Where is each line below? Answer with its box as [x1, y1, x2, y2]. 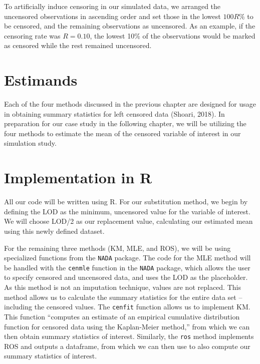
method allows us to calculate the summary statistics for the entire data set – [4, 291, 242, 302]
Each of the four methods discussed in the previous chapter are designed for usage [4, 99, 256, 109]
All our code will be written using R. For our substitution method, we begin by [4, 196, 248, 207]
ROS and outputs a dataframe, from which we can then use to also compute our [4, 340, 250, 351]
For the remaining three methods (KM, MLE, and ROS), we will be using [4, 242, 231, 253]
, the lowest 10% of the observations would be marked [90, 30, 255, 41]
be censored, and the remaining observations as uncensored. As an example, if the [4, 21, 255, 31]
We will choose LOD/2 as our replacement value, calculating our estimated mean [4, 216, 253, 226]
